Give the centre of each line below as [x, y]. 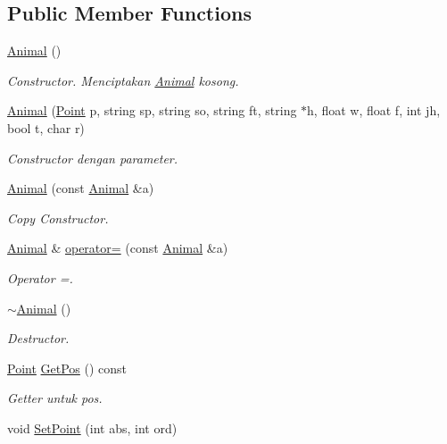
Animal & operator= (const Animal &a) [118, 248]
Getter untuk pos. [55, 398]
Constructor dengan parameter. [93, 158]
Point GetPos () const [67, 368]
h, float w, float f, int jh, [374, 110]
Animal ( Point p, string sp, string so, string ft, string [152, 110]
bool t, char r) [46, 127]
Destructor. [38, 338]
